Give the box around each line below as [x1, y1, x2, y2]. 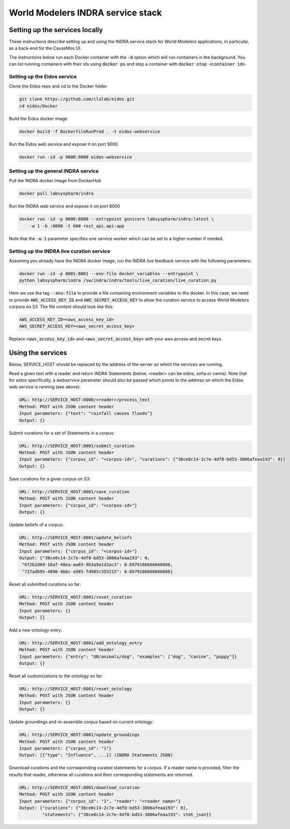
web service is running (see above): [9, 384, 81, 390]
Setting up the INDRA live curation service [9, 248, 110, 255]
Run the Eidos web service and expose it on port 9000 [9, 141, 119, 147]
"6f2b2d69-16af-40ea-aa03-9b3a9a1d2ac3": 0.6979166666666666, [22, 562, 173, 568]
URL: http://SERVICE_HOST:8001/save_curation [19, 489, 130, 494]
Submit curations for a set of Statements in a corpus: [9, 430, 115, 436]
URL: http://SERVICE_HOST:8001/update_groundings [19, 732, 140, 738]
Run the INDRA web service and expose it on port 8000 [9, 203, 120, 209]
